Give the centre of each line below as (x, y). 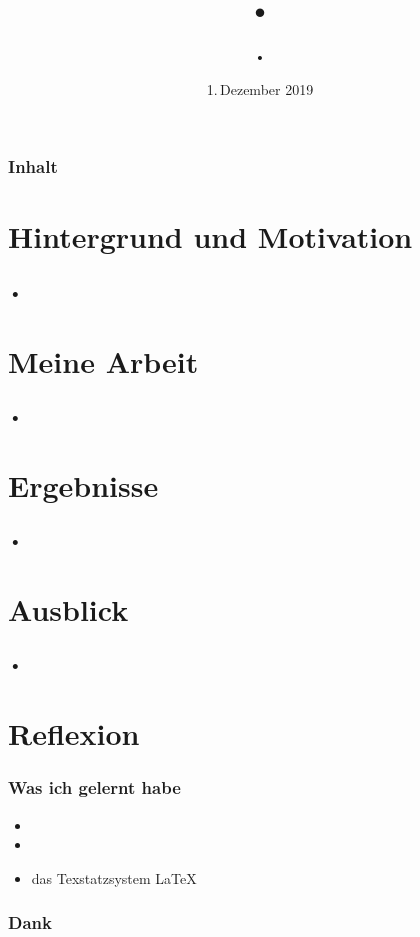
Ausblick (68, 609)
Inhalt (33, 166)
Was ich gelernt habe (94, 787)
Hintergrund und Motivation (210, 236)
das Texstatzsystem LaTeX (114, 877)
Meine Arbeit (103, 360)
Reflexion (74, 733)
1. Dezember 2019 (260, 88)
